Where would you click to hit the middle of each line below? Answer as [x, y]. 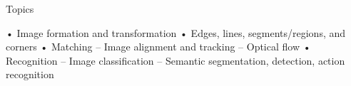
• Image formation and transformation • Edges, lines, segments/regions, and [176, 32]
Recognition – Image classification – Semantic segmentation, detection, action [175, 60]
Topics [20, 9]
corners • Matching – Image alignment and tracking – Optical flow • [158, 47]
